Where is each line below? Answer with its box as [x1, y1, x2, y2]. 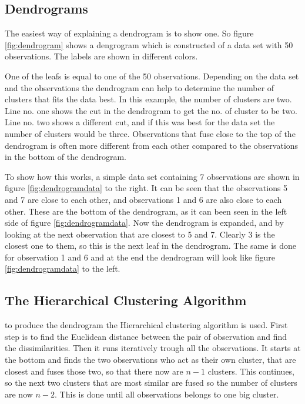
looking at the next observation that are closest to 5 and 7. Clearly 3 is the [5, 228, 275, 240]
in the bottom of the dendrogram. [5, 151, 126, 163]
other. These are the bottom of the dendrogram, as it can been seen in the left [5, 205, 287, 217]
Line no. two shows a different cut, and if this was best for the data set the [5, 116, 275, 128]
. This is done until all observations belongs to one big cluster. [55, 388, 279, 400]
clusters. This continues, [207, 365, 295, 377]
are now [5, 388, 33, 400]
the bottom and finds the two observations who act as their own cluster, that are [5, 353, 296, 366]
